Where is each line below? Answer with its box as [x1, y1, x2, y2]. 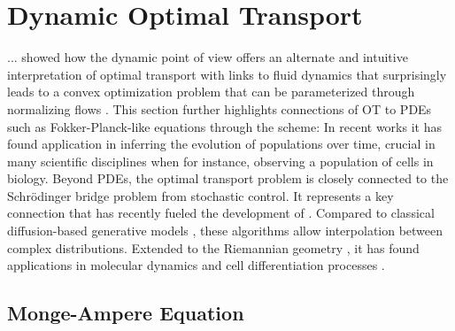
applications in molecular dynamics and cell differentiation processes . [7, 256, 385, 274]
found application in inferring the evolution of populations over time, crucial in [7, 135, 436, 153]
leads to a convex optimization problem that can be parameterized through [7, 82, 415, 101]
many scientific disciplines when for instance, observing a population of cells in [7, 151, 434, 170]
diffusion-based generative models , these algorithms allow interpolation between [7, 221, 443, 240]
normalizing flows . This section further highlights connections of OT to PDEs [7, 99, 432, 118]
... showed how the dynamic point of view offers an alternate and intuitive [7, 48, 408, 66]
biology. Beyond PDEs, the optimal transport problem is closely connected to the [7, 169, 449, 188]
